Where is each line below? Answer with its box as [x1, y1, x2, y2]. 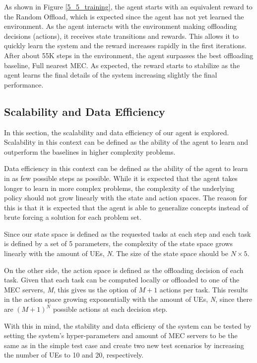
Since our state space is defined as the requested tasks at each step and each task [4, 228, 251, 239]
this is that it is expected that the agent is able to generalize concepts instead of [4, 202, 249, 212]
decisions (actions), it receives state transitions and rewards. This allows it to [4, 30, 239, 41]
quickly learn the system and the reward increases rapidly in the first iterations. [4, 40, 247, 51]
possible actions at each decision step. [53, 304, 168, 314]
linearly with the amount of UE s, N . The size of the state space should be [4, 248, 229, 259]
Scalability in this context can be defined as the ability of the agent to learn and [4, 137, 249, 147]
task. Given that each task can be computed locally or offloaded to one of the [4, 274, 240, 285]
